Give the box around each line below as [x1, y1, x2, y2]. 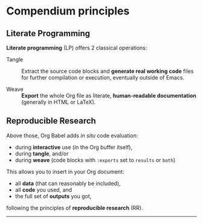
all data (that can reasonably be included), [14, 180, 121, 187]
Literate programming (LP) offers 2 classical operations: [6, 44, 147, 51]
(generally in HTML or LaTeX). [21, 98, 96, 105]
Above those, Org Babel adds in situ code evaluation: [6, 131, 138, 139]
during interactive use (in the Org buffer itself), [14, 143, 133, 151]
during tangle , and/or [14, 149, 69, 157]
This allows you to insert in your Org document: [6, 168, 124, 175]
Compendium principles [6, 4, 130, 18]
